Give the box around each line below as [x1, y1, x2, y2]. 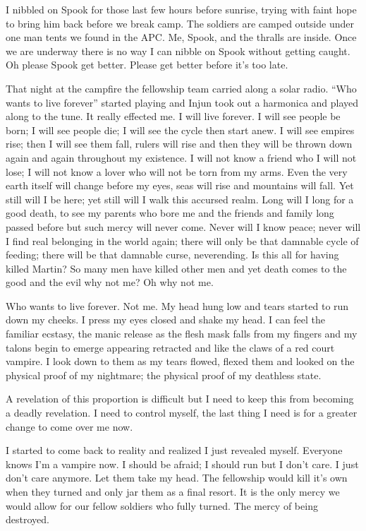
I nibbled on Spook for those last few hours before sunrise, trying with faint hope [6, 2, 357, 16]
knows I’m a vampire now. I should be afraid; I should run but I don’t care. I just [6, 456, 359, 471]
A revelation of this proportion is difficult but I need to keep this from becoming [6, 391, 354, 406]
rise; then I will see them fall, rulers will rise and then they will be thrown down [6, 136, 353, 151]
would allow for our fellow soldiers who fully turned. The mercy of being [6, 498, 318, 513]
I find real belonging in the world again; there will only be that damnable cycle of [6, 233, 359, 248]
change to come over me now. [6, 419, 133, 434]
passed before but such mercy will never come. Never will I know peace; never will [6, 219, 361, 234]
